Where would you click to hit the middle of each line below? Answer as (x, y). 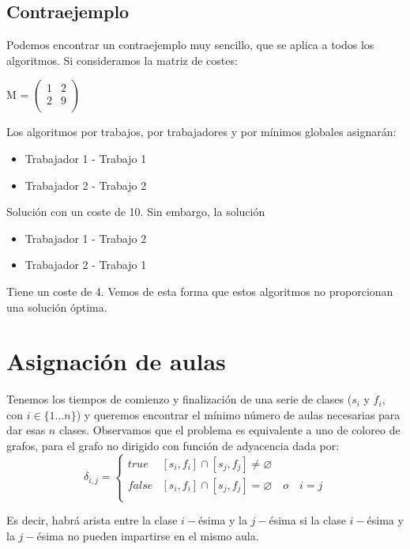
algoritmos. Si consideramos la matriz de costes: (122, 60)
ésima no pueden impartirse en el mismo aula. (148, 535)
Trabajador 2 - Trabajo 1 (86, 265)
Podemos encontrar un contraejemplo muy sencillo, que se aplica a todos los (190, 45)
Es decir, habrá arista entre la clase (92, 520)
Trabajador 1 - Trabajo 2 (86, 238)
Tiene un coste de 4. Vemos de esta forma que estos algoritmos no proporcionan (200, 291)
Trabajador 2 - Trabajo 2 (86, 185)
